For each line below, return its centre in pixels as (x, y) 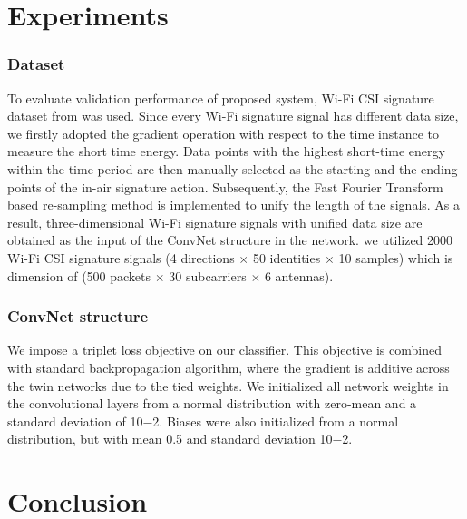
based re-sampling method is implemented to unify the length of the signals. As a (234, 205)
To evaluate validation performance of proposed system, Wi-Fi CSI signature (221, 98)
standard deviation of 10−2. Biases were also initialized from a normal (203, 421)
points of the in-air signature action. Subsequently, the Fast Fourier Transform (225, 186)
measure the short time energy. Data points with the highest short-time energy (226, 151)
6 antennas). (299, 275)
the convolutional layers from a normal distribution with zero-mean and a (212, 403)
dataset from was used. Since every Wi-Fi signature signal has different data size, (233, 116)
